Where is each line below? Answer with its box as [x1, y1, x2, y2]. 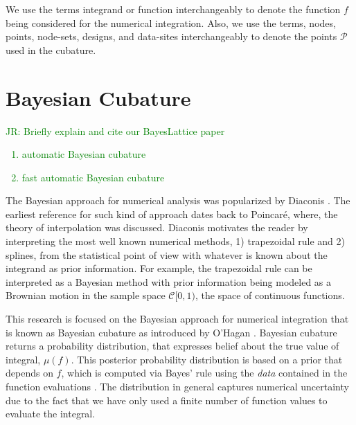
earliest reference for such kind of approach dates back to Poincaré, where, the [6, 206, 338, 221]
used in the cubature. [6, 42, 96, 57]
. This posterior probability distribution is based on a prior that [71, 352, 343, 366]
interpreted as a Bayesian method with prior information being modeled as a [6, 274, 332, 289]
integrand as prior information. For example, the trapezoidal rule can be [6, 261, 312, 275]
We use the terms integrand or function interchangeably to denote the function [6, 2, 341, 16]
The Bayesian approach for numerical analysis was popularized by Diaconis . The [6, 193, 350, 208]
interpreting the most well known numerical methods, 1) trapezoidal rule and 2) [6, 234, 345, 248]
